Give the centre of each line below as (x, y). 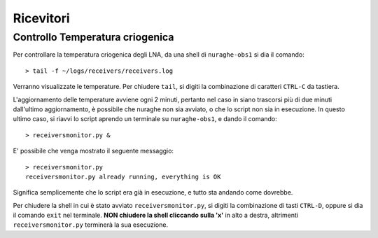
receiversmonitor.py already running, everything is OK (123, 176)
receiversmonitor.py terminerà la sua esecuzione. (90, 225)
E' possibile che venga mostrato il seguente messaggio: (93, 151)
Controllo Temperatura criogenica (93, 37)
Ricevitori (41, 18)
